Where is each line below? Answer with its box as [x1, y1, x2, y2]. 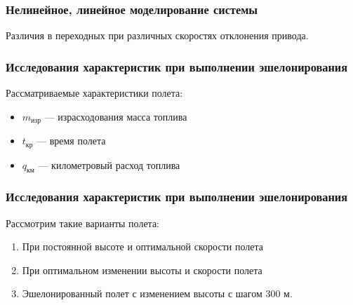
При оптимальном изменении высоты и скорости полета [22, 262, 262, 277]
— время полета [36, 133, 106, 148]
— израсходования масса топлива [44, 109, 187, 123]
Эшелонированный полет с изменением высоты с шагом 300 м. [22, 286, 293, 301]
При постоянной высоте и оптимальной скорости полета [22, 239, 263, 254]
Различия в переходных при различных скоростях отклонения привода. [6, 28, 309, 43]
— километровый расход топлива [38, 157, 180, 172]
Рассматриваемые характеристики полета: [6, 86, 183, 100]
